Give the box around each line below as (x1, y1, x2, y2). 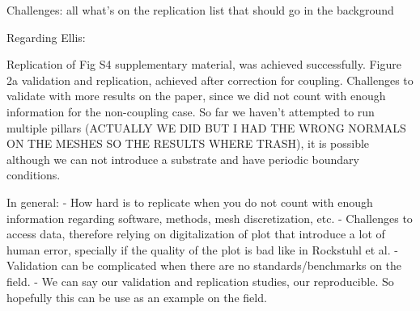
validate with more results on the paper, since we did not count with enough (6, 87, 386, 104)
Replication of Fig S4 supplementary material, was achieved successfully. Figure (6, 56, 401, 73)
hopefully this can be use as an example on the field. (6, 288, 267, 305)
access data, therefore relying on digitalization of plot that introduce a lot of (6, 225, 385, 242)
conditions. (6, 166, 61, 183)
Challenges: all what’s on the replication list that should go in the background (6, 2, 394, 18)
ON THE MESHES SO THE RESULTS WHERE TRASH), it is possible (6, 135, 370, 152)
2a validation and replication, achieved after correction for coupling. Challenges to (6, 71, 414, 88)
